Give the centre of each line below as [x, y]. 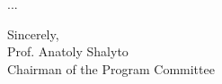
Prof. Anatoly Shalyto [68, 51]
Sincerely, [33, 34]
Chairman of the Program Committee [111, 68]
